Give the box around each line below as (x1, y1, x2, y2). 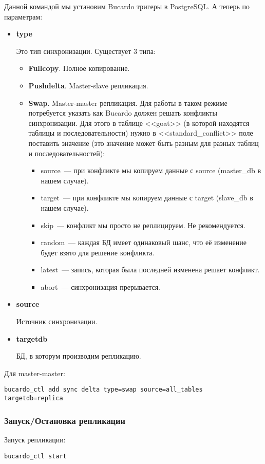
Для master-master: (4, 367, 65, 378)
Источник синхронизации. (16, 316, 98, 327)
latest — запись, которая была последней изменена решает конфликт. (41, 264, 260, 275)
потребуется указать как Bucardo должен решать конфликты (28, 107, 217, 118)
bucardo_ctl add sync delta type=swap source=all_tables (4, 386, 203, 394)
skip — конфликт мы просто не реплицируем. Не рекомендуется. (41, 219, 245, 230)
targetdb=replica (4, 395, 63, 402)
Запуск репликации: (4, 434, 66, 444)
